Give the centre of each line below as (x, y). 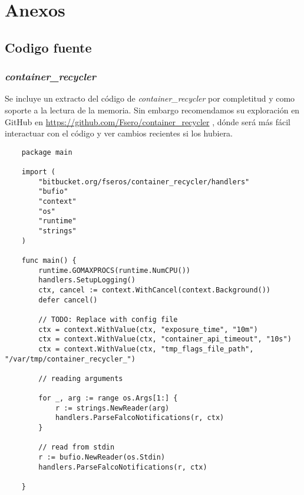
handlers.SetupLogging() (87, 280)
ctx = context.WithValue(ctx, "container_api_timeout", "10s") (165, 339)
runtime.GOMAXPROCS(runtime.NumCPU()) (114, 270)
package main (47, 152)
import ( (38, 172)
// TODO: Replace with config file (108, 319)
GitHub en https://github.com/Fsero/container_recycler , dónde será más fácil (148, 121)
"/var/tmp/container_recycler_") (70, 359)
